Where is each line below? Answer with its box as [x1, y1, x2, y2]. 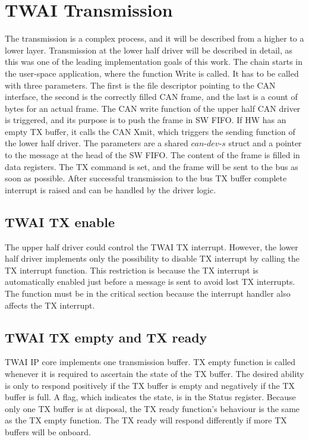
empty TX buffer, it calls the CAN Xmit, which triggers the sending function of [5, 125, 295, 137]
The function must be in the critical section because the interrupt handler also [5, 287, 291, 300]
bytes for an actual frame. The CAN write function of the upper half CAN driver [5, 102, 301, 114]
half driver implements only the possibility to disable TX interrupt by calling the [5, 252, 299, 265]
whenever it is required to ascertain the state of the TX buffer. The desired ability [5, 367, 304, 379]
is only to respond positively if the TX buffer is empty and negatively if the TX [5, 379, 295, 391]
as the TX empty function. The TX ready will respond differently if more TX [5, 414, 287, 426]
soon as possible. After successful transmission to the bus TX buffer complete [5, 172, 287, 184]
